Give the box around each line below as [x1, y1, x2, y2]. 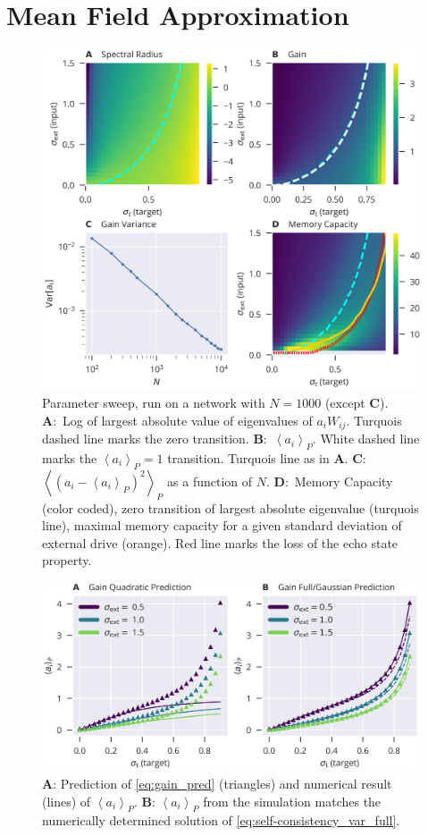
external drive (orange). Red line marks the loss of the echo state [42, 533, 399, 552]
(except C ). [324, 393, 389, 412]
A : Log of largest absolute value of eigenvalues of [42, 410, 313, 429]
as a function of [167, 471, 253, 490]
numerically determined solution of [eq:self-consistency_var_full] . [42, 811, 400, 830]
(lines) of [42, 791, 91, 810]
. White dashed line [312, 429, 420, 448]
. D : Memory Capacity [265, 471, 393, 490]
